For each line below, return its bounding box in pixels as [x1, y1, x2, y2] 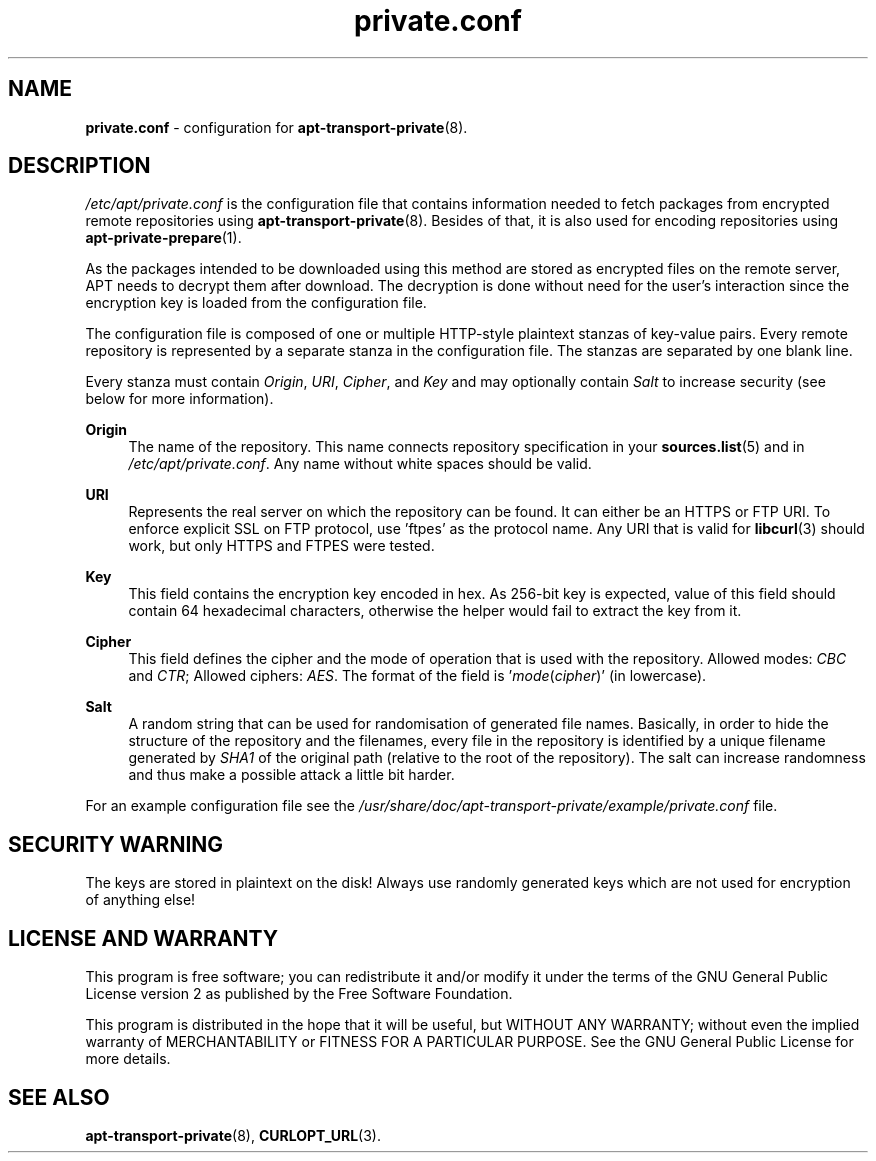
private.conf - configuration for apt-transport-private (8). [85, 118, 468, 136]
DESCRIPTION [8, 153, 151, 179]
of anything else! [85, 891, 196, 909]
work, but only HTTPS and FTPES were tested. [128, 537, 435, 555]
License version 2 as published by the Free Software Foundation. [85, 985, 513, 1003]
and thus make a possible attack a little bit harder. [128, 766, 455, 784]
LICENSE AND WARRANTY [8, 925, 279, 951]
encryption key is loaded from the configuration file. [85, 294, 427, 312]
